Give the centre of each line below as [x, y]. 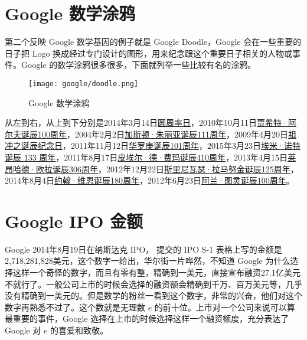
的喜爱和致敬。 [79, 330]
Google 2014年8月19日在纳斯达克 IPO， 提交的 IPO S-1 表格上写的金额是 [143, 249]
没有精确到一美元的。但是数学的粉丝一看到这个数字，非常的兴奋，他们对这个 [153, 295]
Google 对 [23, 330]
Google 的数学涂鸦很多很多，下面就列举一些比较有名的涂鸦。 [138, 65]
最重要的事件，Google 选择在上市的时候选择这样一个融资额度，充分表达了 [147, 318]
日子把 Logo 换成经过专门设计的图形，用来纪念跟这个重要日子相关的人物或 [149, 53]
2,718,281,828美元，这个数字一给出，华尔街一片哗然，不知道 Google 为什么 [148, 261]
